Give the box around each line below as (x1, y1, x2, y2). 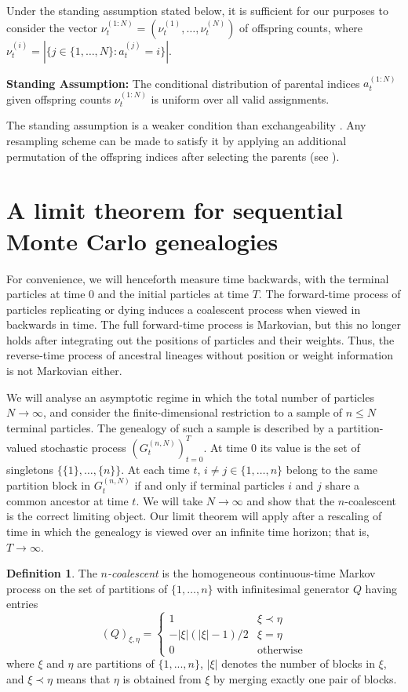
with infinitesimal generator (217, 580, 350, 596)
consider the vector (6, 19, 98, 35)
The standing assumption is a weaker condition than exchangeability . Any (6, 117, 366, 133)
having (365, 580, 398, 596)
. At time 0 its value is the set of (203, 439, 360, 455)
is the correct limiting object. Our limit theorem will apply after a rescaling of (6, 508, 382, 524)
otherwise (257, 645, 303, 657)
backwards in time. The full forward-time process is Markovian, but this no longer (6, 316, 402, 333)
